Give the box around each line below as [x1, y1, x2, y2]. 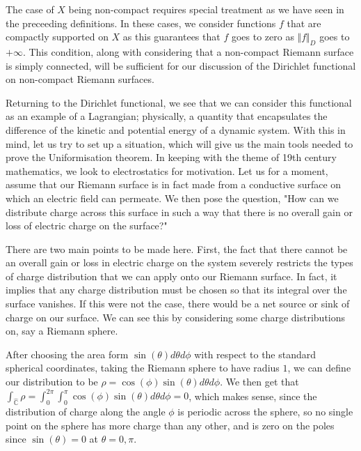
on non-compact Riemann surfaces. [6, 72, 154, 86]
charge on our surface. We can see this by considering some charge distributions [6, 309, 346, 324]
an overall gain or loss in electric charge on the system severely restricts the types [6, 255, 353, 270]
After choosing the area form [6, 346, 129, 361]
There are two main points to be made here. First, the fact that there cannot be [6, 241, 348, 256]
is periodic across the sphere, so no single [177, 404, 353, 418]
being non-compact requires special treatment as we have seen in [68, 2, 344, 16]
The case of [6, 2, 54, 16]
